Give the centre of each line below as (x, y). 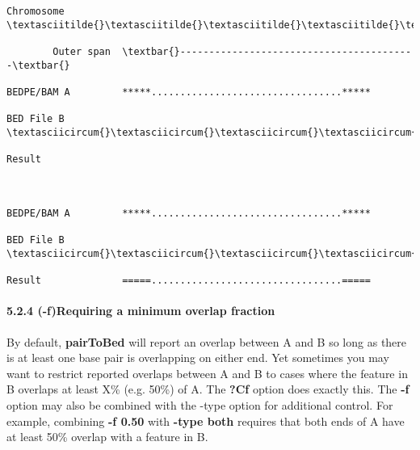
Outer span (82, 51)
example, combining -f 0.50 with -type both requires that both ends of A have (206, 421)
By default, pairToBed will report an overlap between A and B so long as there (207, 341)
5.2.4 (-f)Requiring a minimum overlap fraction (141, 311)
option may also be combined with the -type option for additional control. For (200, 404)
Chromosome (36, 11)
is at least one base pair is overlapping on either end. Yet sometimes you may (198, 357)
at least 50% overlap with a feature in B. (107, 437)
